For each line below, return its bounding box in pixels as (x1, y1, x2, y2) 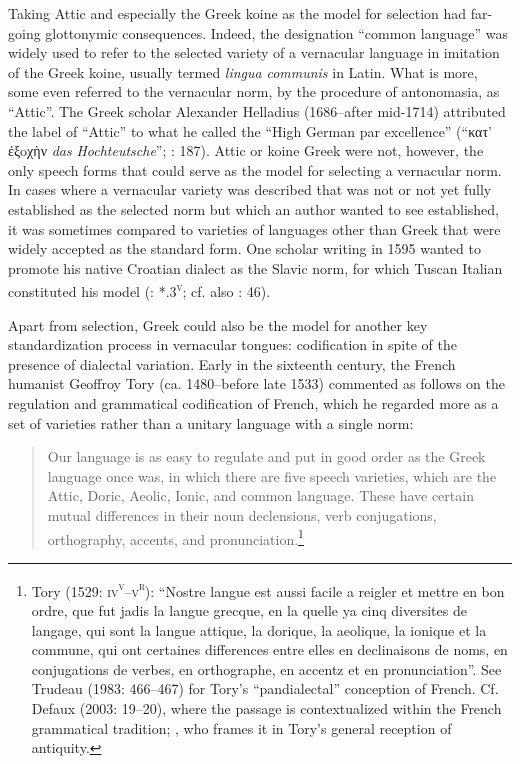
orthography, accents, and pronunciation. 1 (47, 525, 304, 549)
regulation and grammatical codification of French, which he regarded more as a (8, 392, 499, 413)
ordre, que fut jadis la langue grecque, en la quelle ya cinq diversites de (31, 600, 467, 620)
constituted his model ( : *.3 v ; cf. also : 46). (8, 278, 271, 301)
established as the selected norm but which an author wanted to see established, (8, 198, 499, 219)
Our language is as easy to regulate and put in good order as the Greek (47, 446, 486, 467)
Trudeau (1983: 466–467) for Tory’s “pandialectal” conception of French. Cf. (31, 678, 499, 699)
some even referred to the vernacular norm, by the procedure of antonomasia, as (8, 81, 500, 102)
